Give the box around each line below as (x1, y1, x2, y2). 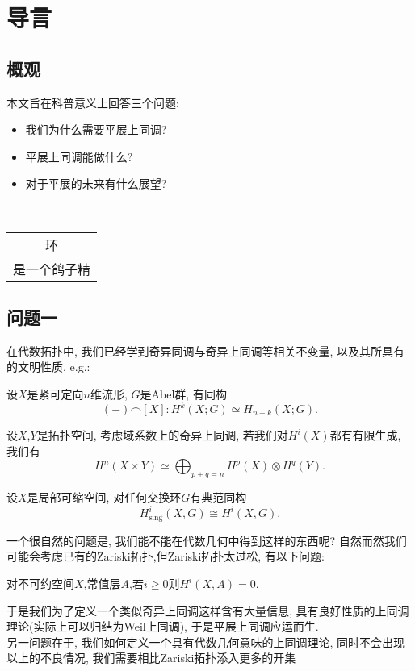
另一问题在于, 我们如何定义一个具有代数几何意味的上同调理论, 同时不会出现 (6, 633, 405, 650)
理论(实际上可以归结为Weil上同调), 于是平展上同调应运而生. (6, 618, 319, 635)
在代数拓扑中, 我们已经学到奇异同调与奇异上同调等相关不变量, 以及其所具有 (6, 342, 405, 359)
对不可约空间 (6, 575, 74, 592)
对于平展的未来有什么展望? (25, 175, 167, 192)
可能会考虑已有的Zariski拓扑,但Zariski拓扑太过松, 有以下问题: (6, 548, 325, 565)
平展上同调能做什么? (25, 148, 133, 165)
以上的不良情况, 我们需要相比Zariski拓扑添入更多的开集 (6, 649, 296, 666)
